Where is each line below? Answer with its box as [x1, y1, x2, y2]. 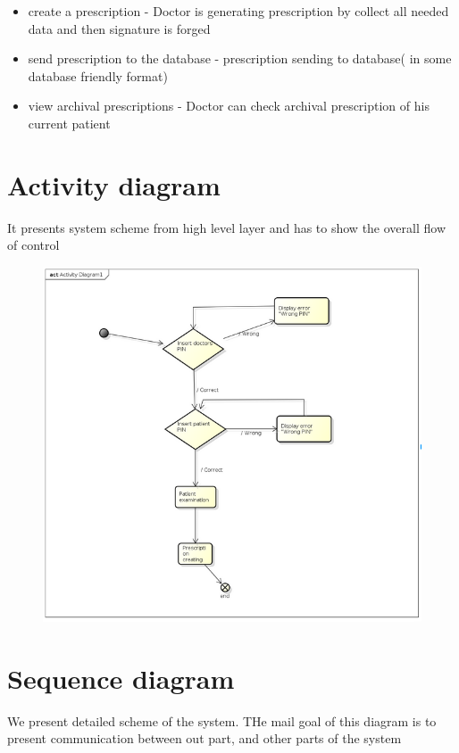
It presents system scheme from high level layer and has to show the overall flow [7, 218, 446, 236]
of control [7, 236, 60, 254]
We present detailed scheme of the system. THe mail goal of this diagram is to [7, 711, 437, 730]
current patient [28, 113, 111, 132]
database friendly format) [28, 66, 168, 85]
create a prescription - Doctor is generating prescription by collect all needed [28, 2, 449, 20]
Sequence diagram [7, 659, 235, 696]
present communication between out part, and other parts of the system [7, 729, 402, 748]
